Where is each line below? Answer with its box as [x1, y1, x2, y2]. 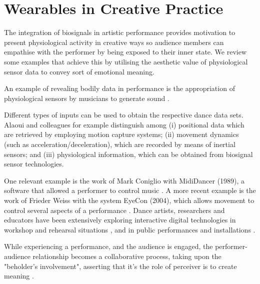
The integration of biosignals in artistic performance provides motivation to [4, 27, 235, 37]
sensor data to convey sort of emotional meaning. [4, 66, 154, 76]
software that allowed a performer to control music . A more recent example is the [4, 185, 256, 195]
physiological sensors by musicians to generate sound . [4, 92, 169, 103]
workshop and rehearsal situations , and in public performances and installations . [4, 224, 255, 234]
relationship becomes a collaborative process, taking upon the [32, 251, 221, 261]
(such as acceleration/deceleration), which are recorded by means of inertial [4, 139, 235, 149]
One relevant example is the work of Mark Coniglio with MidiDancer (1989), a [4, 175, 245, 185]
